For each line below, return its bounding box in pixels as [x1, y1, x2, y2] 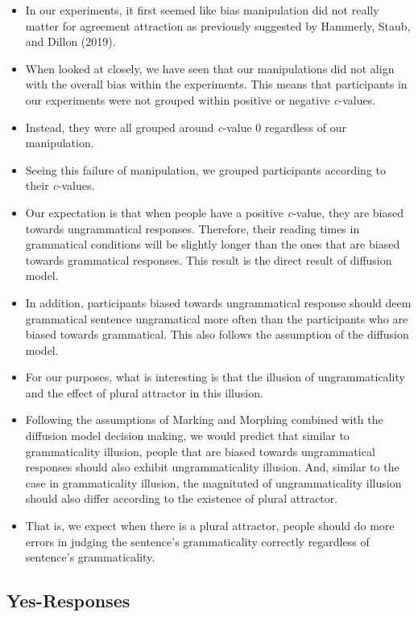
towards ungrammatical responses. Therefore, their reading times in [25, 220, 360, 237]
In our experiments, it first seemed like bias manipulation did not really [25, 2, 379, 18]
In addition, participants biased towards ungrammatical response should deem [25, 294, 412, 311]
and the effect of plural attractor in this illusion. [25, 384, 263, 401]
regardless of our [264, 118, 346, 135]
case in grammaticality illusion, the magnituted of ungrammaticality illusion [25, 474, 402, 491]
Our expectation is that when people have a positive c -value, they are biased [25, 204, 404, 220]
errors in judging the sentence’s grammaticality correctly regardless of [25, 533, 370, 549]
